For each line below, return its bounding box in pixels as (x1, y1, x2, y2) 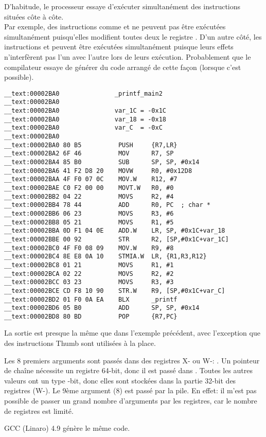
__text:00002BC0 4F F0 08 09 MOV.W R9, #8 (4, 244, 174, 252)
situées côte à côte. (4, 11, 64, 22)
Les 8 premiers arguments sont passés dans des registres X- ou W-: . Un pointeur (4, 355, 260, 365)
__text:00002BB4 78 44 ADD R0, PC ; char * (4, 201, 210, 209)
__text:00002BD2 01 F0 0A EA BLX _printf (4, 295, 178, 303)
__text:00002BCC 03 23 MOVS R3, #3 (4, 278, 174, 286)
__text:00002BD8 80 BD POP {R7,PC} (4, 312, 178, 320)
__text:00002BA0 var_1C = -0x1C (4, 107, 166, 115)
